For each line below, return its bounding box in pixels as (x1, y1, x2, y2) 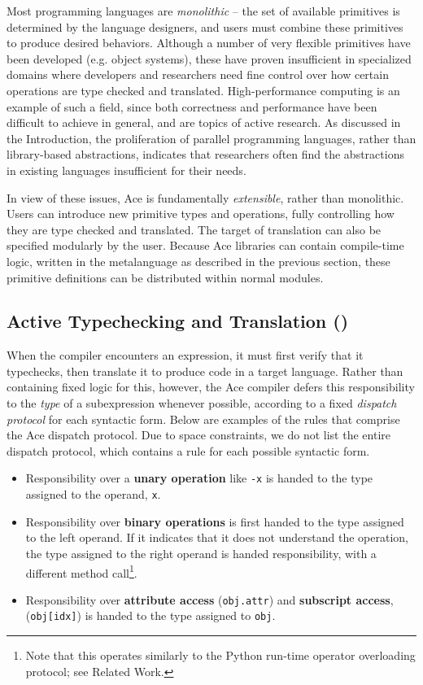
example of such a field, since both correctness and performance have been (7, 98, 377, 115)
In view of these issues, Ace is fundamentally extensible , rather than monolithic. (7, 189, 404, 206)
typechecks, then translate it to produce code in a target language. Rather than (7, 362, 403, 379)
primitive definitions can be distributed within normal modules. (7, 268, 324, 286)
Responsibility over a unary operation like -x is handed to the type (25, 469, 373, 486)
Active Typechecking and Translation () (7, 308, 349, 334)
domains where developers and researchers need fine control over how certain (7, 66, 389, 83)
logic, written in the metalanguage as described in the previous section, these (7, 252, 390, 269)
